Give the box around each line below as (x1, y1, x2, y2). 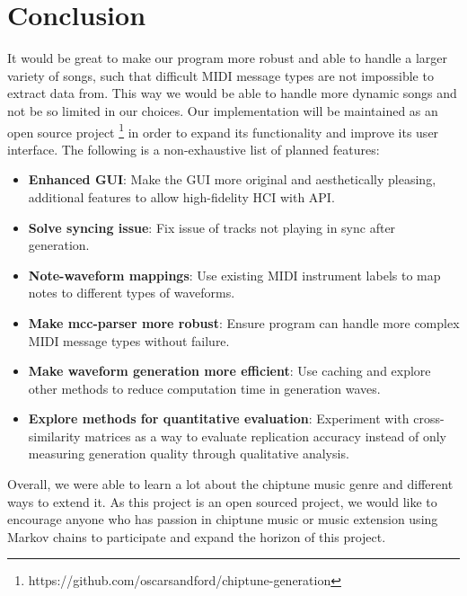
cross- (413, 409, 445, 428)
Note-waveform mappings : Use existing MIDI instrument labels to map (28, 265, 441, 284)
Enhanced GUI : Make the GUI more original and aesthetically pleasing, (28, 170, 436, 189)
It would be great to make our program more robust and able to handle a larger (7, 49, 447, 67)
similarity (28, 426, 81, 445)
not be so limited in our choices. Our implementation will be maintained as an (7, 101, 438, 120)
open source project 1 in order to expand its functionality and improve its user (7, 120, 439, 141)
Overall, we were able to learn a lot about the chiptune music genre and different (7, 475, 454, 494)
